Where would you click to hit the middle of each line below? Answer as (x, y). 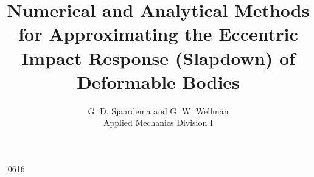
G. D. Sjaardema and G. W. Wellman (158, 110)
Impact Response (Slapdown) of (158, 57)
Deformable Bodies (158, 81)
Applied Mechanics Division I (158, 123)
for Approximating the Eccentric (158, 34)
